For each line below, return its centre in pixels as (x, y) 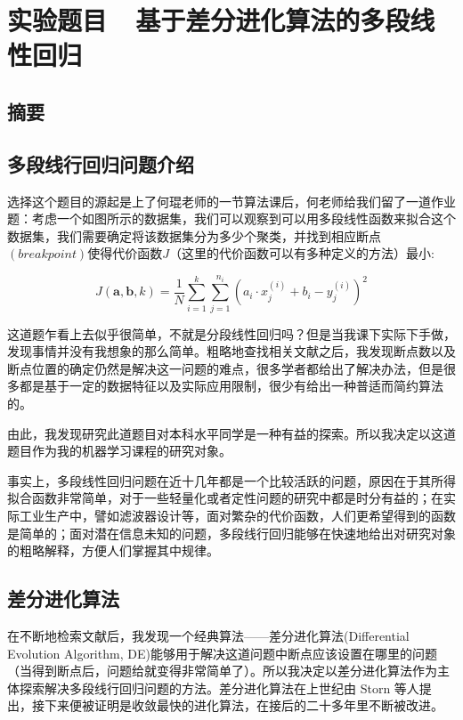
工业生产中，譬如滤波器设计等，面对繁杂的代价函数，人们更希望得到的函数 (237, 516)
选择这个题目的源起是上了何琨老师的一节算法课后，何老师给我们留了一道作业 (231, 201)
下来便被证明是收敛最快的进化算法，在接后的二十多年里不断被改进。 (244, 705)
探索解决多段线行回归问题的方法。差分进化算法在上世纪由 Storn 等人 (219, 688)
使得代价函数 (125, 253)
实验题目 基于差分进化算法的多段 (209, 20)
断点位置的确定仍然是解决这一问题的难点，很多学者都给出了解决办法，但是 (225, 368)
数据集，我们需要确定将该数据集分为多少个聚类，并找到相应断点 (194, 235)
